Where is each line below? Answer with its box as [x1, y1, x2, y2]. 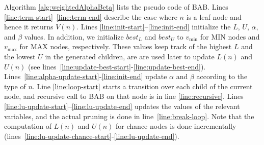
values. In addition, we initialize [24, 31, 124, 42]
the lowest [4, 51, 36, 61]
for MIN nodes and [200, 31, 260, 42]
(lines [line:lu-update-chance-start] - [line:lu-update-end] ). [4, 130, 179, 141]
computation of [4, 121, 51, 131]
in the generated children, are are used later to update [45, 51, 215, 61]
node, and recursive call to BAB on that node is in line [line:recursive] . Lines [4, 91, 244, 101]
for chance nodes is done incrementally [116, 121, 236, 131]
